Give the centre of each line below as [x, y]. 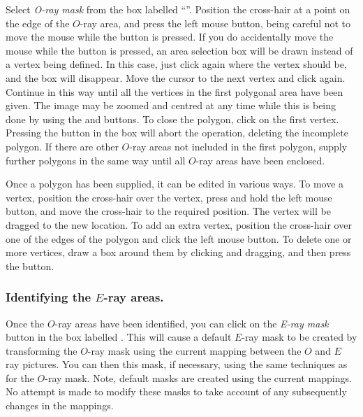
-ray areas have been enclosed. [260, 160]
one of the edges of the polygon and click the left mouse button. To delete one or [179, 238]
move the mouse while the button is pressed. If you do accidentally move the [170, 37]
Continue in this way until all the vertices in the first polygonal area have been [175, 91]
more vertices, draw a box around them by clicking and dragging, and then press [178, 252]
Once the [25, 323]
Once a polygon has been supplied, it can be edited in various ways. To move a [175, 184]
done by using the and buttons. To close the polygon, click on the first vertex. [172, 119]
